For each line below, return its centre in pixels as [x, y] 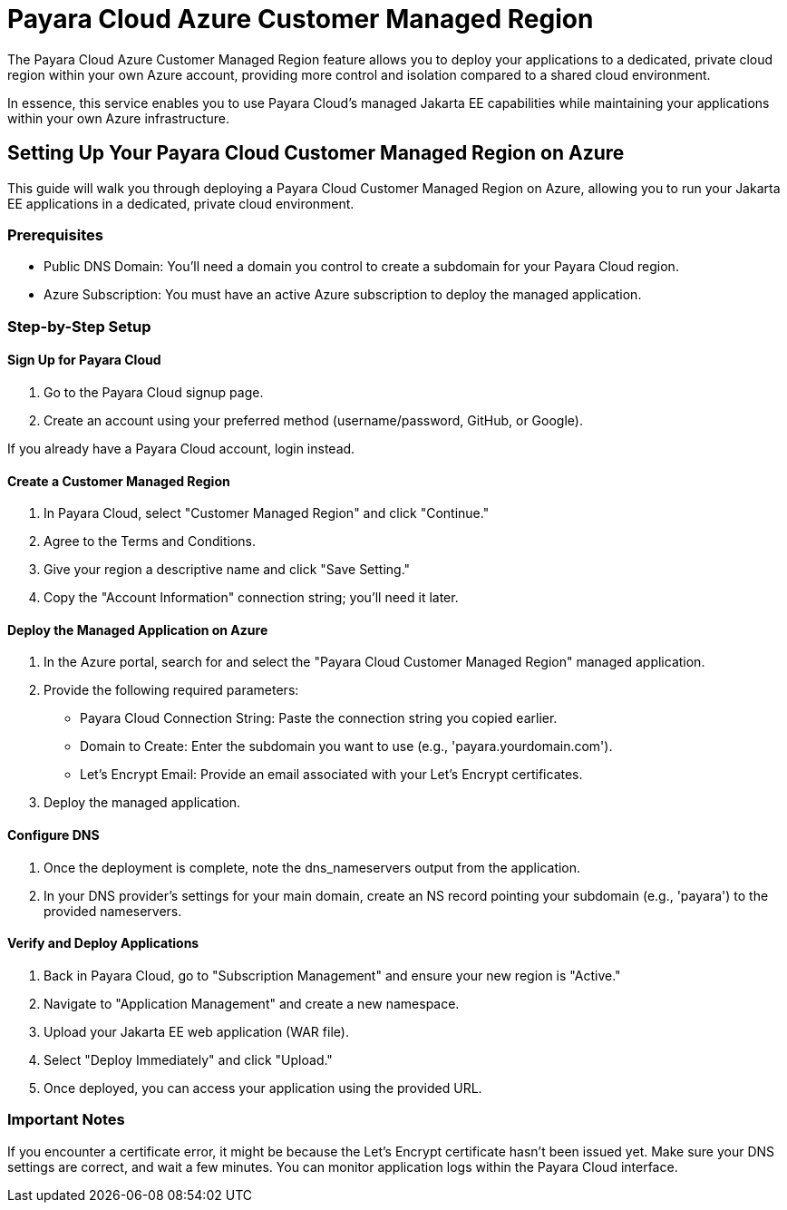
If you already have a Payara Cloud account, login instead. [181, 448]
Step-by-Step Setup [79, 326]
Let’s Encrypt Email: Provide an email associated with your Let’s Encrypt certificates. [331, 775]
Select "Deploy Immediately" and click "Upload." [188, 1059]
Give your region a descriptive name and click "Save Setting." [227, 570]
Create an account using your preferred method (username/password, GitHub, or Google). [313, 420]
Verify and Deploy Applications [103, 943]
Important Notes [66, 1120]
